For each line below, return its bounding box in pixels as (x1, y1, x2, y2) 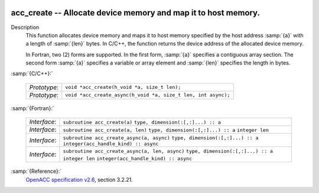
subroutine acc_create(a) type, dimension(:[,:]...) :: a (63, 119, 222, 126)
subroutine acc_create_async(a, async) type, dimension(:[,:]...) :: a (63, 135, 259, 141)
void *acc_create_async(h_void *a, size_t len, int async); (65, 92, 230, 98)
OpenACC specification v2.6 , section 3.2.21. (25, 176, 133, 183)
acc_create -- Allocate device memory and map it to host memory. (11, 8, 260, 18)
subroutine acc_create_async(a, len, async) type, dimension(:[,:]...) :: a (63, 148, 273, 155)
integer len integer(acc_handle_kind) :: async (63, 156, 192, 162)
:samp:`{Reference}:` (11, 168, 62, 175)
